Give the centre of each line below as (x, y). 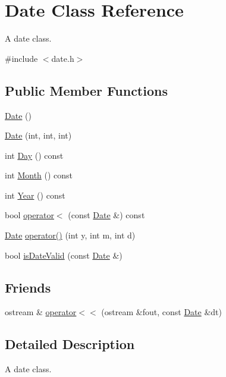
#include (21, 58)
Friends (28, 287)
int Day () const (34, 155)
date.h (63, 58)
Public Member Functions (86, 90)
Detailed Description (70, 344)
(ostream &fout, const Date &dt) (161, 312)
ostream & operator (41, 312)
